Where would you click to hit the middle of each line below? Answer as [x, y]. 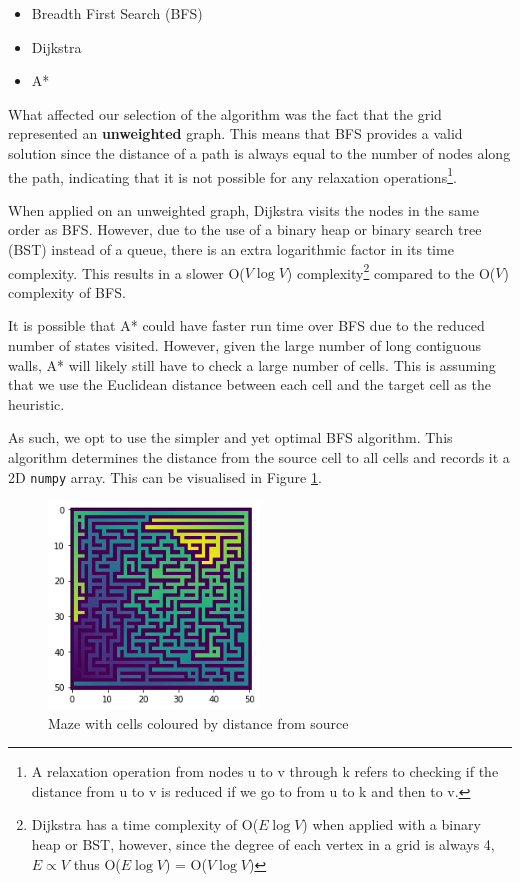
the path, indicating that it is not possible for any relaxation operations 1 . [232, 175]
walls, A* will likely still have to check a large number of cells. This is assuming [252, 364]
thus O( [97, 863]
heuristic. [36, 403]
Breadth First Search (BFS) [117, 13]
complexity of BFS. [67, 291]
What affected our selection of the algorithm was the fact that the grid [225, 113]
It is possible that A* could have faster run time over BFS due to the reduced [246, 325]
